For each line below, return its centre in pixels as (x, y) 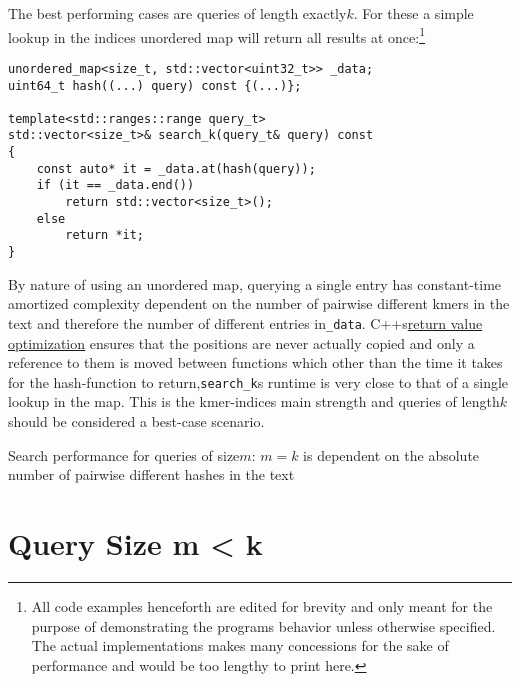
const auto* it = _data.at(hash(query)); (176, 168)
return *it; (105, 235)
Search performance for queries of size (124, 454)
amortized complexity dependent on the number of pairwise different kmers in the (259, 303)
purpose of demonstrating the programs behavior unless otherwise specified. (263, 625)
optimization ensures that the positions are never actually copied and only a (241, 342)
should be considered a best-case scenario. (136, 421)
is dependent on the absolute (391, 454)
